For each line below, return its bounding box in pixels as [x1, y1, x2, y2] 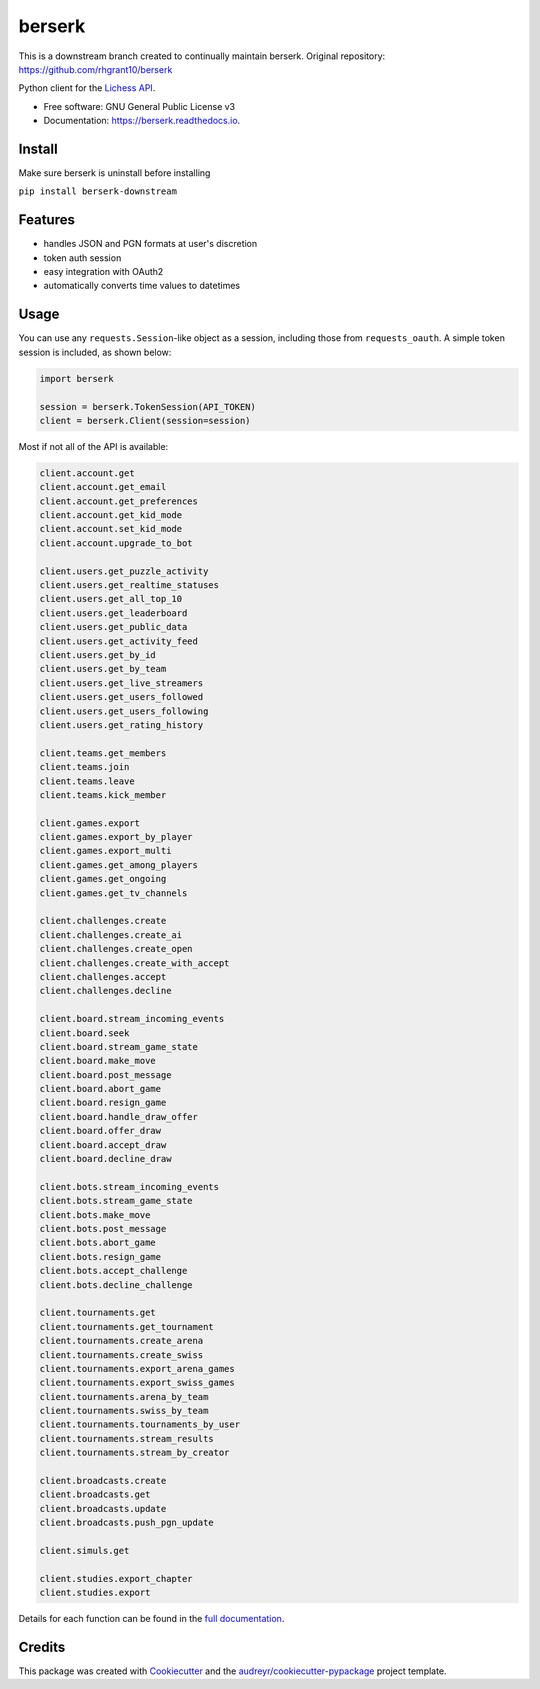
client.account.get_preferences [39, 495, 199, 507]
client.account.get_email [39, 481, 167, 493]
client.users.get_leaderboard [39, 607, 188, 619]
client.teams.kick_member [39, 789, 167, 800]
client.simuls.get [39, 1545, 130, 1556]
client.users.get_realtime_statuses [39, 580, 220, 591]
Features [18, 211, 75, 229]
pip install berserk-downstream [18, 186, 177, 197]
